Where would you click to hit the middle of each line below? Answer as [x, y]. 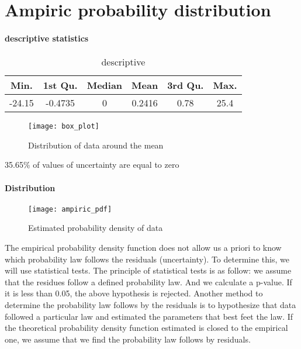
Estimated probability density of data [96, 228]
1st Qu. [60, 85]
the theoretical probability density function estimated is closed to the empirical [146, 328]
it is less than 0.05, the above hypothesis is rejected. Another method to [134, 293]
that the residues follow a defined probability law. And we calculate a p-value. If [148, 281]
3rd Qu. [186, 85]
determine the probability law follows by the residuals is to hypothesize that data [150, 305]
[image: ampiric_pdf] [70, 209]
